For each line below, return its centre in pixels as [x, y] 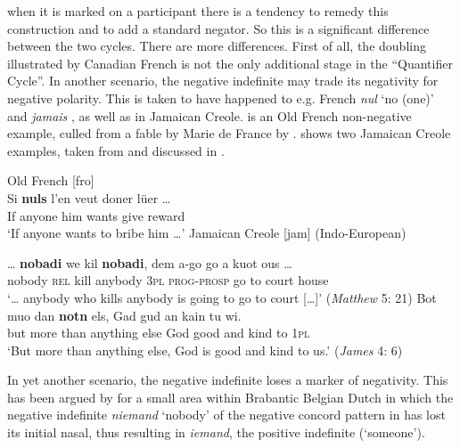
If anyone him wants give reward [96, 215]
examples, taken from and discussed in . [116, 150]
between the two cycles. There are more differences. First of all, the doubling [217, 46]
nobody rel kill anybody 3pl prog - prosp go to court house [168, 280]
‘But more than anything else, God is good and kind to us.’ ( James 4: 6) [205, 350]
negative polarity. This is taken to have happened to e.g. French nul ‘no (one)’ [221, 98]
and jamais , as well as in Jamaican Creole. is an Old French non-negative [209, 115]
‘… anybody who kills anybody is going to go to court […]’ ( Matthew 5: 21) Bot [222, 297]
